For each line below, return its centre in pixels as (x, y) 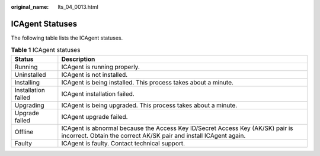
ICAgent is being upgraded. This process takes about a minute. (149, 105)
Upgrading (29, 105)
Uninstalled (31, 74)
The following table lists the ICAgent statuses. (67, 38)
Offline (24, 132)
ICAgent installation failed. (98, 93)
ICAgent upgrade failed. (95, 116)
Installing (27, 82)
